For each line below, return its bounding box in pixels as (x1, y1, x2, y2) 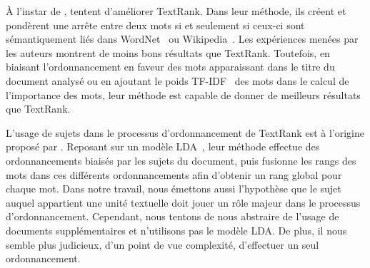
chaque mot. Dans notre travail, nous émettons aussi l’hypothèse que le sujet (6, 181, 341, 196)
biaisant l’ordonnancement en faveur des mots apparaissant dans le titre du (6, 59, 335, 74)
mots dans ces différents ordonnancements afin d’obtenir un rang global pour (6, 167, 342, 182)
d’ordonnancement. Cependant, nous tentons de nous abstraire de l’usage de (6, 209, 339, 224)
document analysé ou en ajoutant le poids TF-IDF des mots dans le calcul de (6, 73, 349, 88)
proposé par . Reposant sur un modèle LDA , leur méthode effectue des (6, 139, 320, 154)
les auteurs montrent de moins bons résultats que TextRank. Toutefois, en (6, 45, 330, 60)
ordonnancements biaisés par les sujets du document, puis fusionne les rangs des (6, 153, 356, 167)
